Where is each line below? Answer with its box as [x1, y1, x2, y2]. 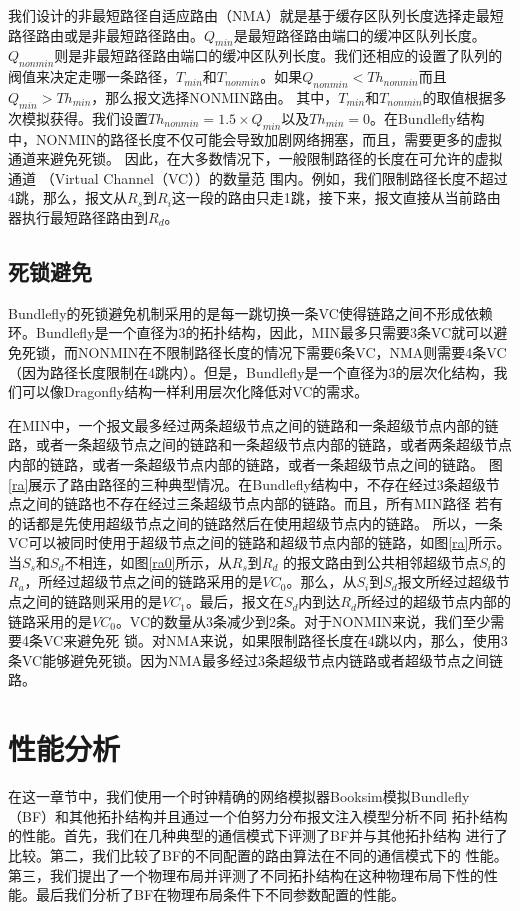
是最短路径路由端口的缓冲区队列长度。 [233, 24, 486, 45]
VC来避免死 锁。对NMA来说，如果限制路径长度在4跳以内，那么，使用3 [42, 630, 508, 651]
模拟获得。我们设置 [21, 107, 148, 128]
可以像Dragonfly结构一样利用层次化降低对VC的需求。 [21, 381, 369, 402]
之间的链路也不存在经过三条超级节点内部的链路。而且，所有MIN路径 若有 [21, 493, 504, 514]
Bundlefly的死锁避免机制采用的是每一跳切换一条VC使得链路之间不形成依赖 [8, 302, 493, 323]
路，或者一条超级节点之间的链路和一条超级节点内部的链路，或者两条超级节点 [8, 434, 512, 455]
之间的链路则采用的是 [21, 591, 162, 612]
